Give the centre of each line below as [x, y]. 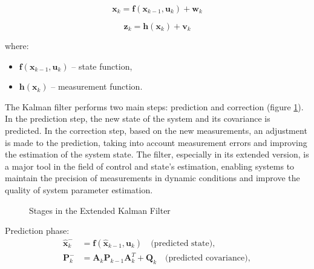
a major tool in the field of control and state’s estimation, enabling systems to [150, 166]
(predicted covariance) [207, 258]
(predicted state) [182, 243]
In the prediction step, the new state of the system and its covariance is [138, 118]
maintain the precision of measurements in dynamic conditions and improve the [152, 178]
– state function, [102, 66]
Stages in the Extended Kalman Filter [100, 210]
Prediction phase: [37, 231]
